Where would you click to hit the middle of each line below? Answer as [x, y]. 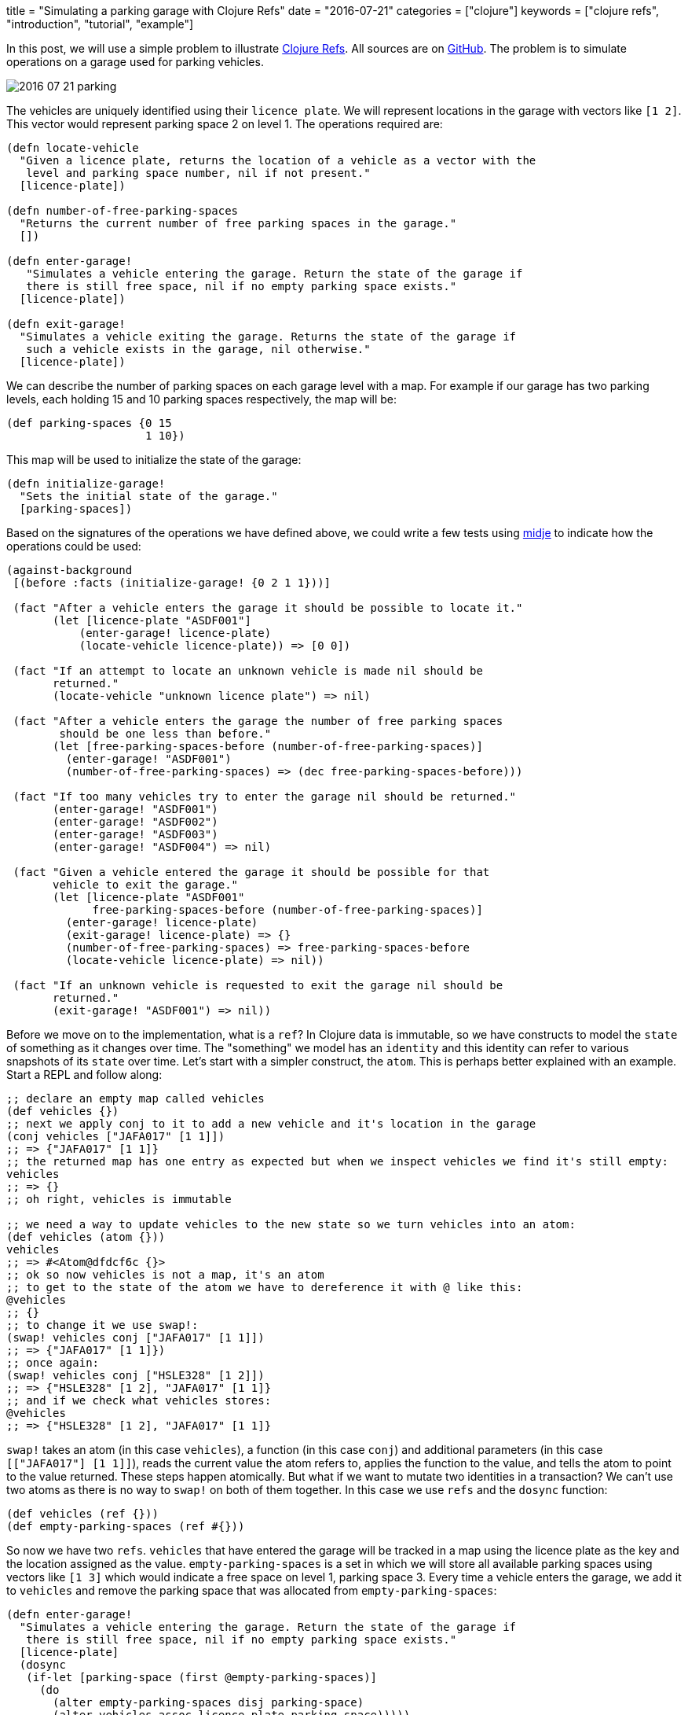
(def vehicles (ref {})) [82, 1514]
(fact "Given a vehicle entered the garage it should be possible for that [251, 872]
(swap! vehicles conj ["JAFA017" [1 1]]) [135, 1338]
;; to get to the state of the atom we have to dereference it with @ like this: [265, 1287]
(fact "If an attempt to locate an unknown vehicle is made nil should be [248, 671]
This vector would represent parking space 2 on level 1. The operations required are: [225, 124]
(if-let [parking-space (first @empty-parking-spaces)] [202, 1677]
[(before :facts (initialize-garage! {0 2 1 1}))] [172, 583]
